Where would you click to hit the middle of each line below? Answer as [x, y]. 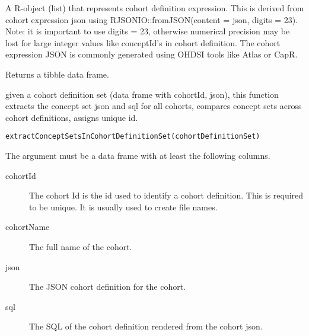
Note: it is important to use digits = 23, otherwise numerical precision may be [148, 31]
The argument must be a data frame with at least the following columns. [138, 155]
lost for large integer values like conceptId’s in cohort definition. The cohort [143, 42]
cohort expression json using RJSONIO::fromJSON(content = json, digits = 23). [152, 19]
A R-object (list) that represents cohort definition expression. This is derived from [155, 8]
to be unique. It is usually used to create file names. [123, 207]
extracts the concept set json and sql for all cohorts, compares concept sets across [154, 106]
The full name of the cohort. [81, 246]
